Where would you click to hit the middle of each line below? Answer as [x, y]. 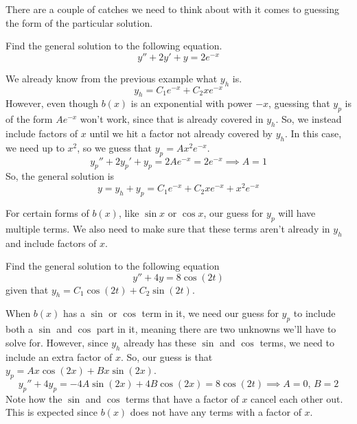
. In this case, [313, 133]
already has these [160, 342]
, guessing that [299, 103]
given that [27, 289]
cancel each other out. [297, 398]
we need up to [35, 147]
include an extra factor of [59, 356]
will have [297, 212]
